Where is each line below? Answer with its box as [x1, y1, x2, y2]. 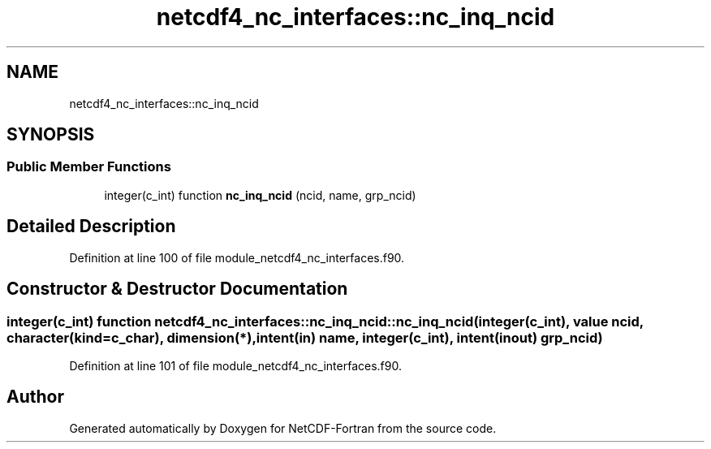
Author [6, 386, 64, 408]
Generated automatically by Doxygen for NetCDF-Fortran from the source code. [69, 421, 497, 435]
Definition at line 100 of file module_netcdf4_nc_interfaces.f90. [69, 250, 405, 265]
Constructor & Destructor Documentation [6, 278, 348, 300]
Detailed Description [6, 216, 176, 237]
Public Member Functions [6, 158, 171, 175]
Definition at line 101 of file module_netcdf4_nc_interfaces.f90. [69, 358, 402, 373]
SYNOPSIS [6, 124, 95, 145]
